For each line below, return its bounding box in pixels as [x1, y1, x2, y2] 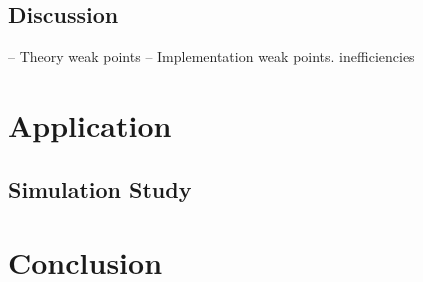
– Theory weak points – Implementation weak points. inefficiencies [8, 46, 415, 67]
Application [8, 104, 172, 145]
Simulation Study [8, 173, 192, 204]
